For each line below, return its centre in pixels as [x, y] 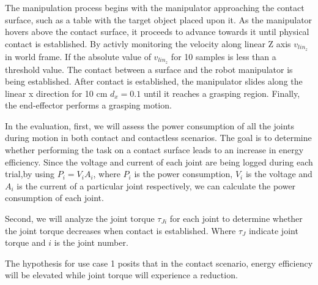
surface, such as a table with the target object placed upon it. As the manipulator [159, 19]
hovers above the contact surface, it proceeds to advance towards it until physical [157, 32]
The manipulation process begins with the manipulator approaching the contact [155, 7]
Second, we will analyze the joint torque [80, 218]
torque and [25, 242]
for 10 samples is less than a [224, 56]
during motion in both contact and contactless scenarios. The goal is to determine [158, 138]
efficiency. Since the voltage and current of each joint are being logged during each [159, 161]
